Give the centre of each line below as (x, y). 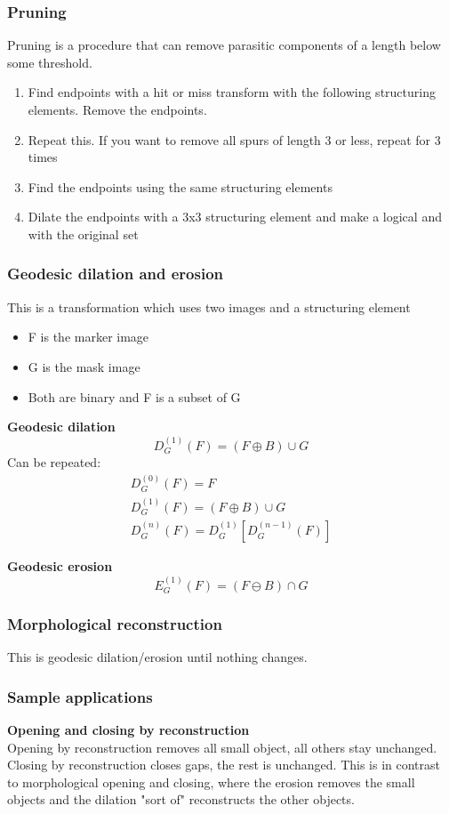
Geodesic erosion (60, 566)
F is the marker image (88, 337)
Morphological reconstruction (115, 623)
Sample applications (80, 696)
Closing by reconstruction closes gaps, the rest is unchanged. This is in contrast (224, 765)
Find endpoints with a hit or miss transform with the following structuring (232, 92)
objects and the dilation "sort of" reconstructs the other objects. (181, 799)
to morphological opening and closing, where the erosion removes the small (211, 782)
